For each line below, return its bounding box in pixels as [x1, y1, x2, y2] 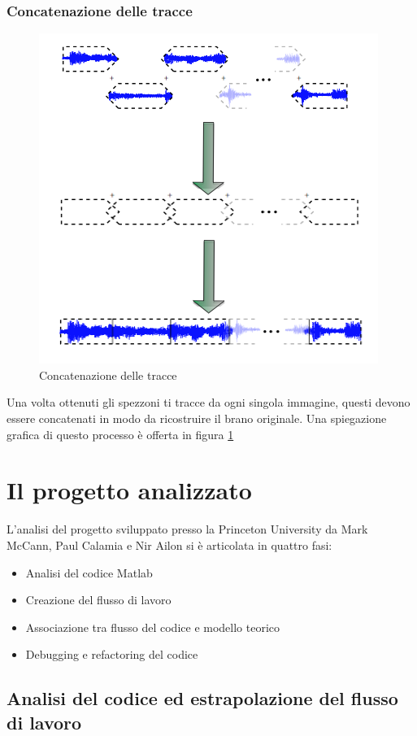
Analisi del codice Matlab [25, 564, 153, 581]
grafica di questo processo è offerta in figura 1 [7, 425, 234, 442]
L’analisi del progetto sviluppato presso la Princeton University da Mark [7, 520, 368, 538]
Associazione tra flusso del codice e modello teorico [25, 618, 280, 635]
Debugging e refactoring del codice [25, 646, 198, 663]
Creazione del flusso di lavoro [25, 591, 172, 608]
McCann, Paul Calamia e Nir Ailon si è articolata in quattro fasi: [7, 536, 332, 553]
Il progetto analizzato [7, 473, 252, 507]
